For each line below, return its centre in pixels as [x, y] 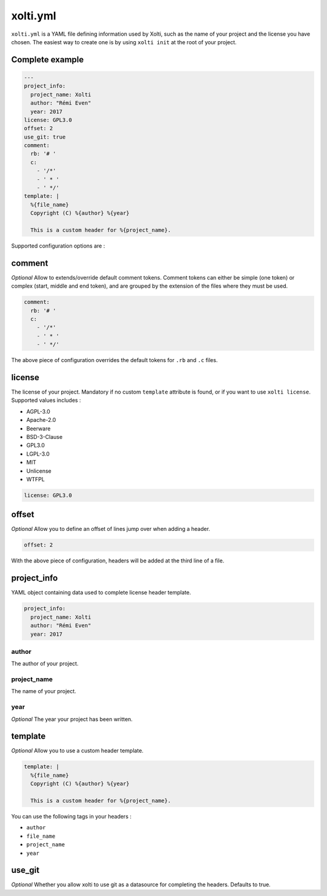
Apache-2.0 [41, 420]
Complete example [48, 60]
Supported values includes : [46, 400]
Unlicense [39, 471]
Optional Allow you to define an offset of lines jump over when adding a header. [111, 529]
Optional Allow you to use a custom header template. [77, 751]
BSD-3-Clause [45, 437]
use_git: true [45, 137]
